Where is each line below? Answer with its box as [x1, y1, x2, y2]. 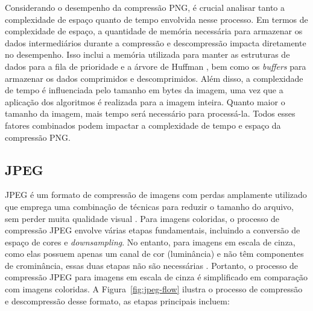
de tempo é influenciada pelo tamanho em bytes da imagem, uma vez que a [5, 84, 283, 96]
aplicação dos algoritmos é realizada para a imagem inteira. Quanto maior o [5, 95, 285, 108]
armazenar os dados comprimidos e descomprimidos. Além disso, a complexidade [5, 72, 303, 84]
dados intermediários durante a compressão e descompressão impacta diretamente [5, 36, 306, 49]
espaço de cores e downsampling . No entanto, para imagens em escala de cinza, [5, 235, 296, 248]
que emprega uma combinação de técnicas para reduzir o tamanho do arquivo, [5, 200, 294, 212]
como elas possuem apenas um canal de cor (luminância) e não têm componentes [5, 247, 304, 260]
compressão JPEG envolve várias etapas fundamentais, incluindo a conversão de [5, 224, 300, 236]
